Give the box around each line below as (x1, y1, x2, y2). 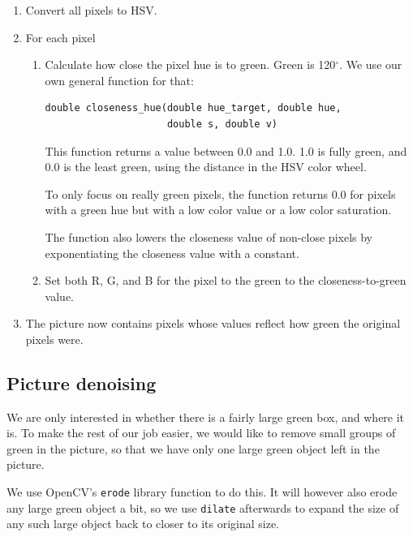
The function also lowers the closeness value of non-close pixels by (45, 228, 373, 245)
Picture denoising (6, 370, 157, 395)
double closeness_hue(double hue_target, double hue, (45, 102, 342, 114)
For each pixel (25, 28, 96, 45)
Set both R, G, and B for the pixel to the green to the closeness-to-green (45, 272, 407, 289)
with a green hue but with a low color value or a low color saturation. (45, 201, 392, 218)
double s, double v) (166, 118, 277, 130)
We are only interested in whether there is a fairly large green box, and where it (6, 408, 405, 425)
